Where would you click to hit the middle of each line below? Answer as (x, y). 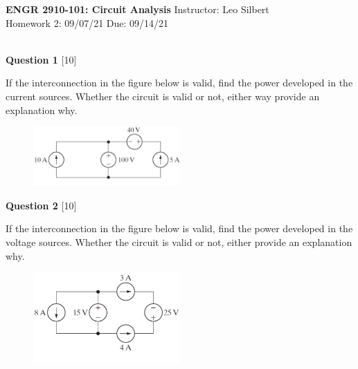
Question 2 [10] (41, 205)
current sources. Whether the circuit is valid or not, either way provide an (163, 96)
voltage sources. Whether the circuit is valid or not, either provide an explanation (179, 242)
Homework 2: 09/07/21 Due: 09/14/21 (87, 22)
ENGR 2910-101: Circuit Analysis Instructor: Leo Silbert (137, 9)
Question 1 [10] (41, 59)
